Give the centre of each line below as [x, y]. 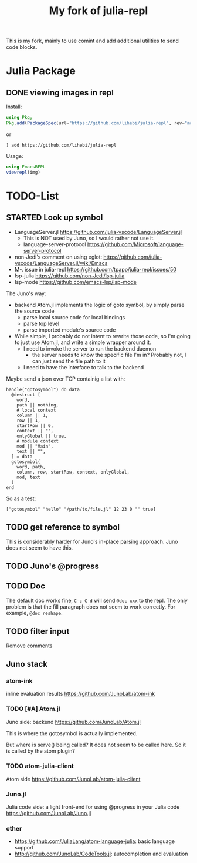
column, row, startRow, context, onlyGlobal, [73, 472]
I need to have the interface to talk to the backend [84, 367]
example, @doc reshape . [34, 613]
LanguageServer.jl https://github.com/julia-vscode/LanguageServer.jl [98, 232]
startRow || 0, [35, 425]
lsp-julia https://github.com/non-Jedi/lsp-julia [69, 276]
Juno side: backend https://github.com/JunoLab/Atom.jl [73, 722]
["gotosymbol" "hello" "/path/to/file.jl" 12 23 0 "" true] [81, 509]
